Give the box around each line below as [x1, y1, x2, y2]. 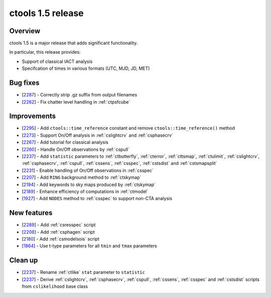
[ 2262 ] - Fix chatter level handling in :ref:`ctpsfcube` [22, 98, 130, 105]
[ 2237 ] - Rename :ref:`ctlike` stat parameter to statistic [22, 269, 146, 275]
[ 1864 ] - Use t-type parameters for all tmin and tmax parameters [22, 243, 158, 249]
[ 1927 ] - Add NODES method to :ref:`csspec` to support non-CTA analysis [22, 195, 173, 202]
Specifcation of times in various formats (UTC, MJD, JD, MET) [22, 65, 150, 71]
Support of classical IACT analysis [22, 58, 93, 64]
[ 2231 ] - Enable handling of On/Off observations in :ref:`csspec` [22, 167, 154, 173]
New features [9, 209, 53, 217]
